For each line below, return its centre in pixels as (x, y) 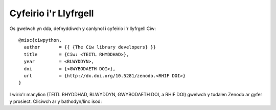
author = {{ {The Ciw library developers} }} (90, 47)
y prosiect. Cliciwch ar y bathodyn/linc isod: (56, 101)
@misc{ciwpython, (40, 40)
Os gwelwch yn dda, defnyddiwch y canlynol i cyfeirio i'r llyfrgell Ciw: (83, 29)
